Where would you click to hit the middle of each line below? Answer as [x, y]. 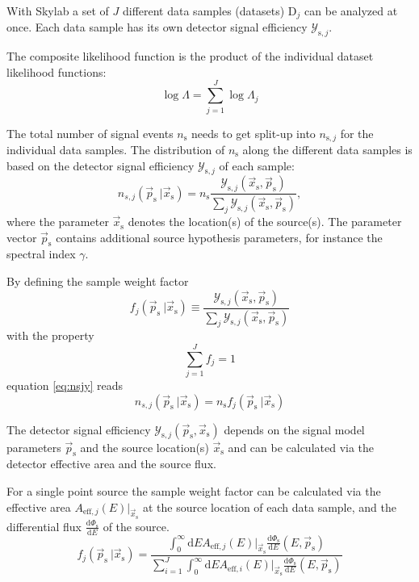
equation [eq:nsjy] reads [65, 385]
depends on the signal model [294, 429]
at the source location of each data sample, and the [269, 507]
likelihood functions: [57, 71]
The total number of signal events [90, 133]
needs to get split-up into [253, 133]
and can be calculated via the [301, 447]
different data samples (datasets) [203, 10]
